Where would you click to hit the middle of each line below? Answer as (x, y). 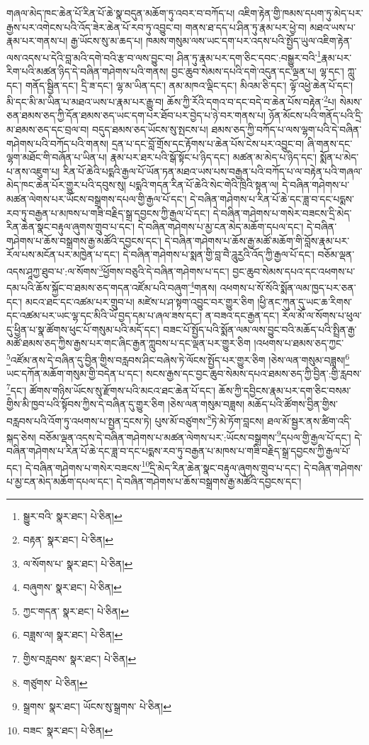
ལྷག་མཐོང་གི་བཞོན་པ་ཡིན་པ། (57, 157)
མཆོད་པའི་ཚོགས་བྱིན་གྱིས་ (293, 403)
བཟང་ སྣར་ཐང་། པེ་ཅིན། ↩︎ (68, 730)
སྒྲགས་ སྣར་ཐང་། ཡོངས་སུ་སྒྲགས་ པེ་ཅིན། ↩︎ (97, 706)
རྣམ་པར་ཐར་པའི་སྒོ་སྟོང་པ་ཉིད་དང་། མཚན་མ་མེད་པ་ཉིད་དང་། (214, 157)
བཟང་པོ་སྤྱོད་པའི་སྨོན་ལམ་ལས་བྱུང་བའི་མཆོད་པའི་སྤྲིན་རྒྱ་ (260, 329)
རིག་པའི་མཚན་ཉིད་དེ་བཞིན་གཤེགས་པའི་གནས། (87, 71)
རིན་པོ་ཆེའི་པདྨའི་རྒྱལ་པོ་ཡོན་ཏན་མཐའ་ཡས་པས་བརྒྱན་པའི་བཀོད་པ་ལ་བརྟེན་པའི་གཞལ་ (213, 171)
